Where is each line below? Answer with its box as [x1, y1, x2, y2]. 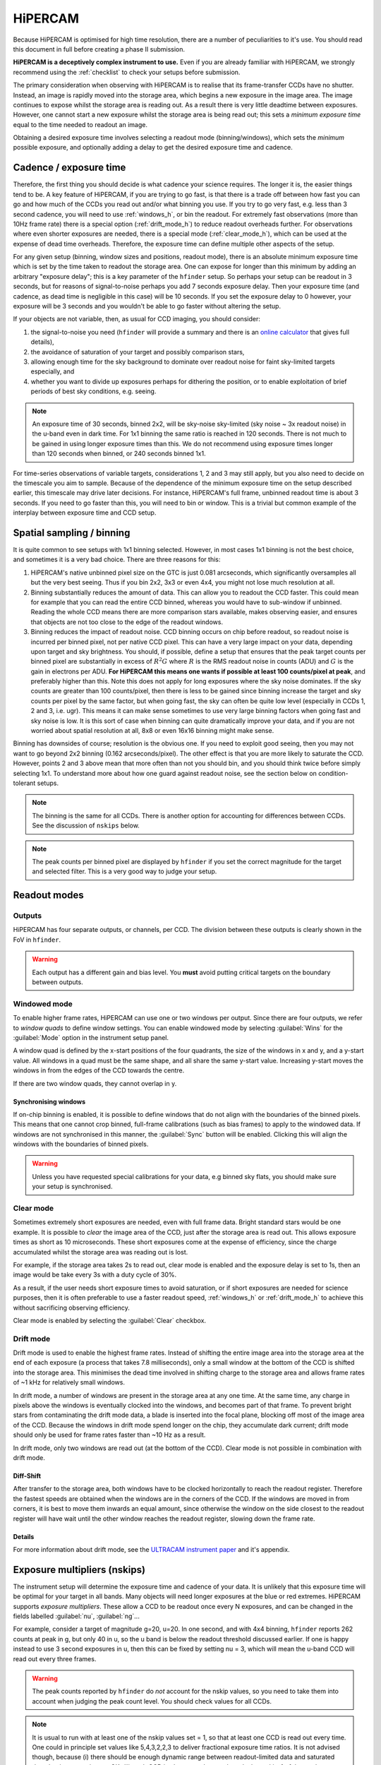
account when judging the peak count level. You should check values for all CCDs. [32, 1697, 272, 1705]
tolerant [13, 779, 36, 787]
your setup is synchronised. [32, 1183, 113, 1191]
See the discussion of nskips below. [32, 821, 140, 830]
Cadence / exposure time [13, 162, 126, 174]
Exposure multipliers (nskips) [13, 1564, 146, 1576]
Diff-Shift [13, 1471, 42, 1480]
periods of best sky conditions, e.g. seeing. [30, 387, 157, 395]
